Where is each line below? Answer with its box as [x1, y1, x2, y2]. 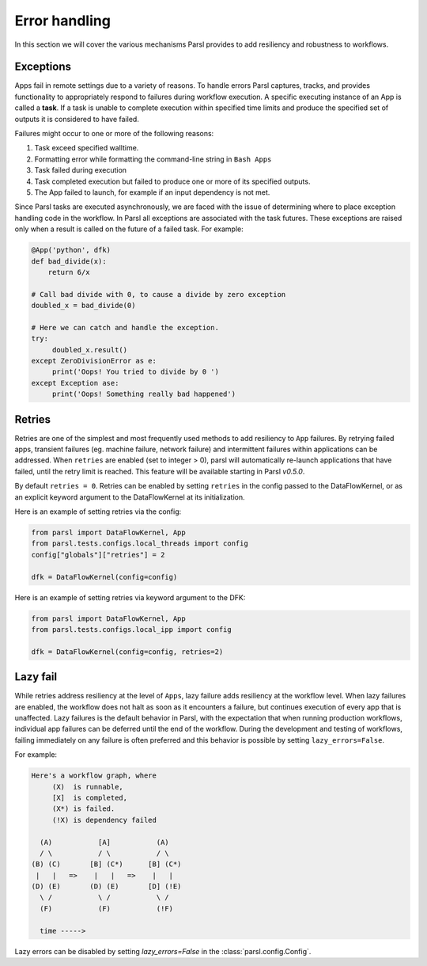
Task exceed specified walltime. [34, 143, 139, 153]
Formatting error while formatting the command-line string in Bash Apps [34, 154, 272, 164]
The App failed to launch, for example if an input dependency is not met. [34, 187, 270, 197]
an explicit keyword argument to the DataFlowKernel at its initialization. [14, 492, 245, 502]
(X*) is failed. [51, 804, 115, 813]
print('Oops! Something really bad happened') [51, 390, 236, 399]
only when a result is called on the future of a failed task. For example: [14, 224, 244, 234]
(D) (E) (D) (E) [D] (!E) [31, 882, 182, 891]
